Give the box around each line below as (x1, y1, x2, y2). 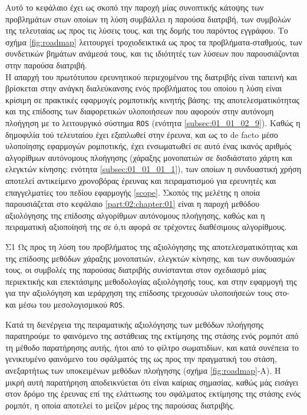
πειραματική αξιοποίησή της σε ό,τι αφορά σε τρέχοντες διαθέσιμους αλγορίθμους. (5, 220, 287, 233)
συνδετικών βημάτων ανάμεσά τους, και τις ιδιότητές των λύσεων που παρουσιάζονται (5, 47, 299, 60)
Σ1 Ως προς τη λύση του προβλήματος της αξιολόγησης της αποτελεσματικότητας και (5, 240, 298, 252)
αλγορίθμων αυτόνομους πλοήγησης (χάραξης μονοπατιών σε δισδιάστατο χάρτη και (5, 151, 293, 163)
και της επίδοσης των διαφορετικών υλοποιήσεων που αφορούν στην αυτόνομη (5, 105, 274, 117)
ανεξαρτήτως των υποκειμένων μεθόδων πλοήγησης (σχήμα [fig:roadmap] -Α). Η (5, 364, 281, 376)
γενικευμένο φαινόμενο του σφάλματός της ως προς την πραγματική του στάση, (5, 353, 277, 365)
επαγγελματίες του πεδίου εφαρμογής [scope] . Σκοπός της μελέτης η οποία (5, 186, 260, 198)
